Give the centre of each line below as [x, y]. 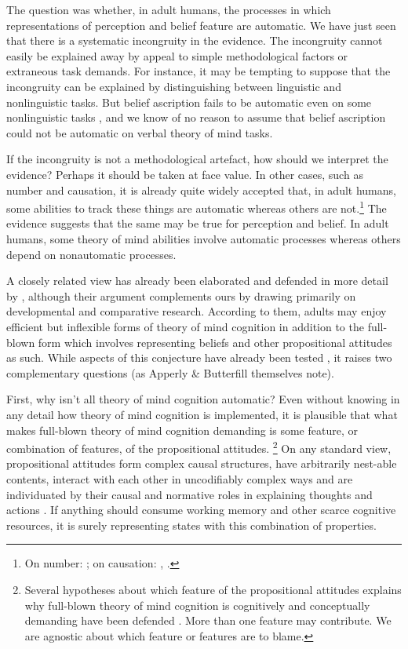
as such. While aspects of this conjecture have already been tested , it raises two [199, 357]
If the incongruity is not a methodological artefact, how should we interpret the [197, 159]
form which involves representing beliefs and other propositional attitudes [215, 342]
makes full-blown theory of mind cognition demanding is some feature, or [182, 430]
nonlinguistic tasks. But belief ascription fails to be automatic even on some [189, 102]
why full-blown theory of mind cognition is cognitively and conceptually [197, 605]
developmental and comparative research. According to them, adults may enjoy [197, 311]
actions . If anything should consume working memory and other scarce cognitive [201, 510]
